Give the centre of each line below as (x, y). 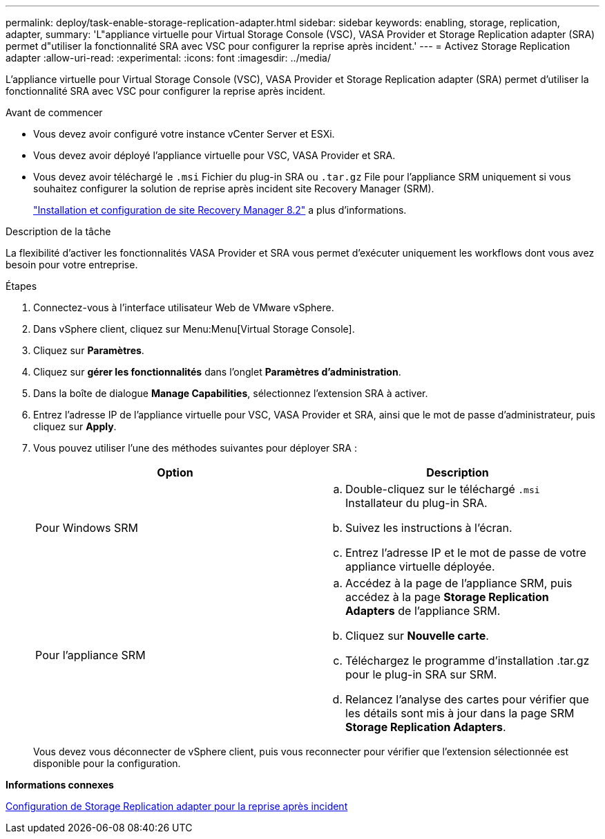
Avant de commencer (54, 112)
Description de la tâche (58, 231)
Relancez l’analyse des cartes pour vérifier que (467, 699)
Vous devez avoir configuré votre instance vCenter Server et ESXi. (184, 134)
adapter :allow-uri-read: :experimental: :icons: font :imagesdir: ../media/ (168, 58)
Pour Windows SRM (87, 528)
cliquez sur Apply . (75, 426)
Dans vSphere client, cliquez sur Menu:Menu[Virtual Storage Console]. (194, 329)
